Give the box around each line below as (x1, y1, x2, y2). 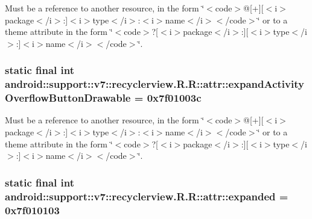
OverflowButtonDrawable (5, 90, 131, 105)
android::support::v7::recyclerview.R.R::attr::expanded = (5, 188, 288, 203)
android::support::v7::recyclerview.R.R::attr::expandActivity (5, 76, 304, 91)
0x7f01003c (147, 90, 202, 105)
